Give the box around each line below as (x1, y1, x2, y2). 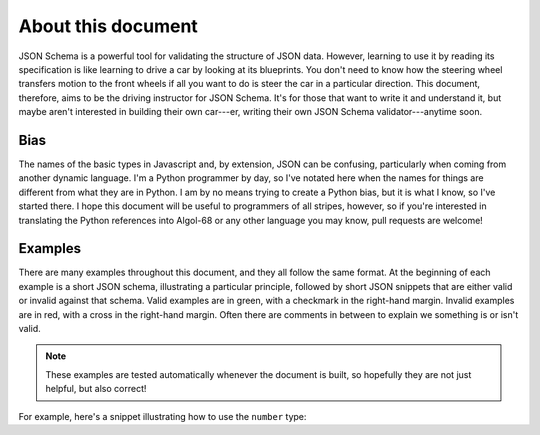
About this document (18, 15, 199, 37)
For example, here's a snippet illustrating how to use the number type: (18, 410, 307, 422)
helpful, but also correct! (45, 383, 147, 395)
